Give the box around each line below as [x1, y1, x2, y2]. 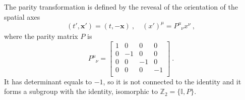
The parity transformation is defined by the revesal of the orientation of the [4, 2, 238, 12]
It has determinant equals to [4, 76, 92, 86]
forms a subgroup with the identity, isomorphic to [4, 86, 158, 96]
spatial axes [4, 11, 40, 22]
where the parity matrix [4, 31, 78, 41]
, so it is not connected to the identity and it [103, 76, 241, 86]
